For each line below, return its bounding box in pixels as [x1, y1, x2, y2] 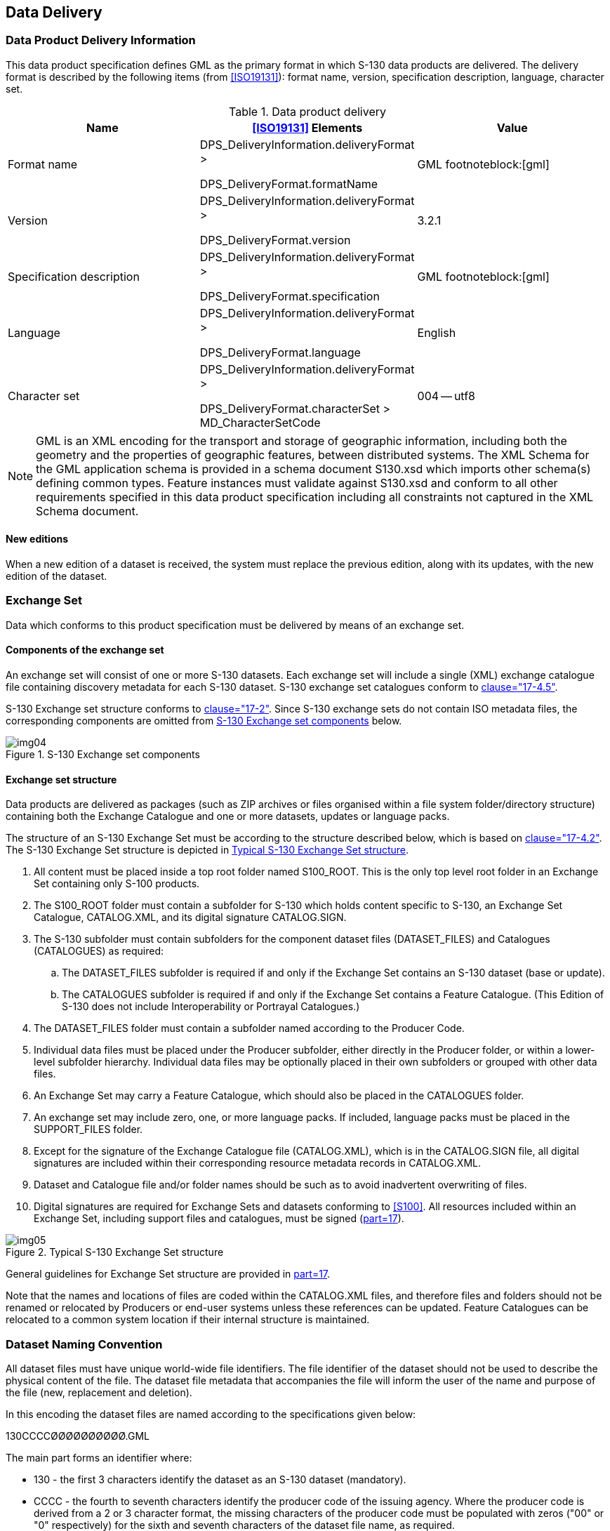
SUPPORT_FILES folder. [34, 1123, 143, 1136]
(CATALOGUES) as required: [34, 945, 164, 957]
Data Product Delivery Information [6, 33, 196, 48]
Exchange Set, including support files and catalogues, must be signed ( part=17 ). [34, 1212, 404, 1225]
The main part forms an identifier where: [6, 1451, 192, 1464]
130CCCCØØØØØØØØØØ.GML [6, 1429, 150, 1442]
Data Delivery [6, 4, 102, 21]
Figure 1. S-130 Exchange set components [6, 748, 200, 760]
